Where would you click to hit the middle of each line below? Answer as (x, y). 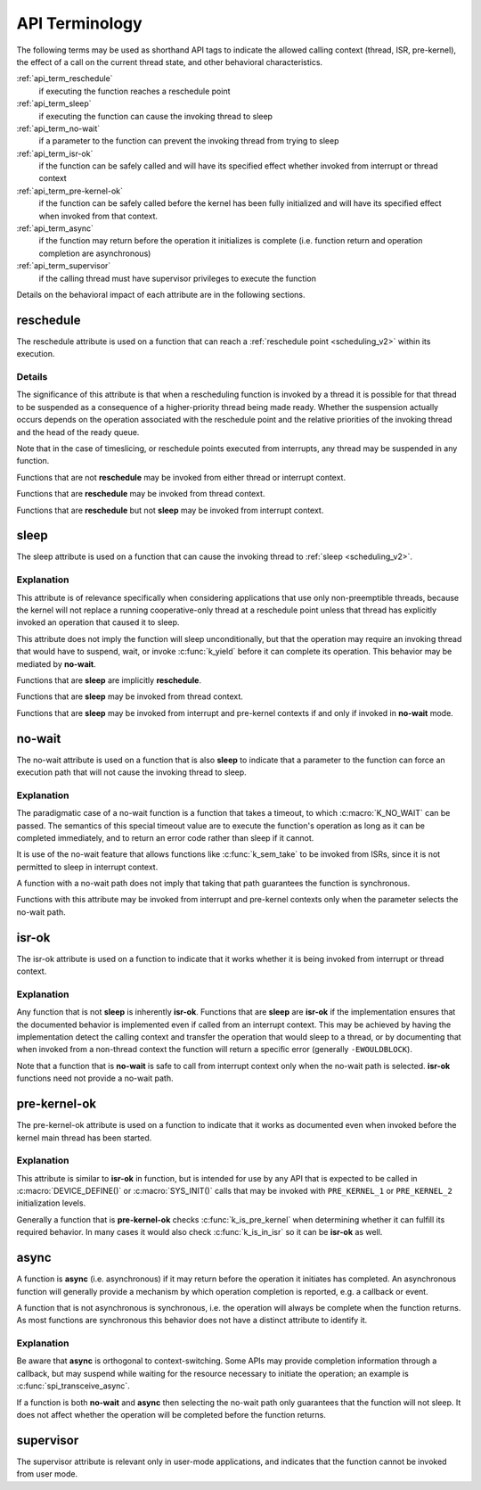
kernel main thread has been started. (84, 1138)
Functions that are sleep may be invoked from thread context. (130, 696)
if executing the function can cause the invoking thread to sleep (156, 116)
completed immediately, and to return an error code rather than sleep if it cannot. (165, 837)
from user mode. (47, 1474)
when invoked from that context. (98, 216)
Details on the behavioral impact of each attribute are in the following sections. (161, 294)
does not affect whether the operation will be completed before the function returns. (171, 1415)
